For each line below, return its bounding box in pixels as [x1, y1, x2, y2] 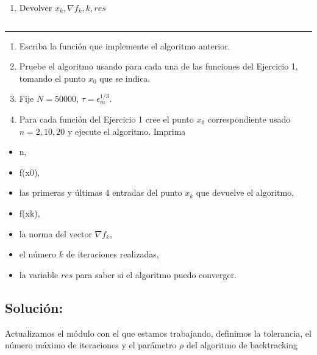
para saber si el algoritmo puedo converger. [76, 268, 237, 281]
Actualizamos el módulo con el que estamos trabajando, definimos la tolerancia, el [5, 326, 312, 339]
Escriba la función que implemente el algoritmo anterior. [19, 39, 230, 52]
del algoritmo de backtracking [186, 339, 298, 351]
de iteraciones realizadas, [66, 248, 159, 260]
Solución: [5, 298, 63, 317]
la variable [19, 268, 59, 281]
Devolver [19, 1, 52, 13]
